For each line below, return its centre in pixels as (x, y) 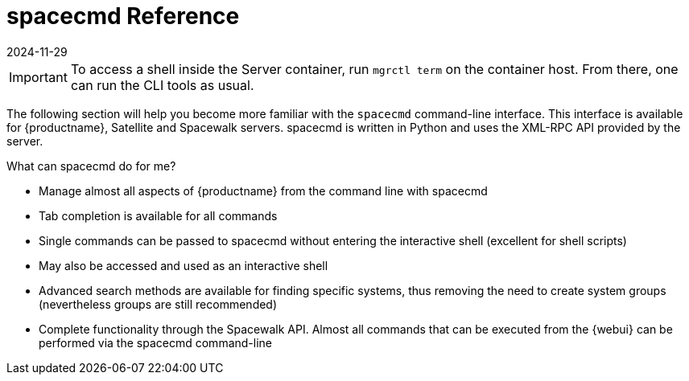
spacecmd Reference (123, 16)
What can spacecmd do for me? (91, 166)
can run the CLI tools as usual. (162, 85)
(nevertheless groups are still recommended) (158, 304)
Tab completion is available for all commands (158, 215)
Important (38, 77)
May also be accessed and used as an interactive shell (184, 265)
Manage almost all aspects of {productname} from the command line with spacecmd (263, 190)
